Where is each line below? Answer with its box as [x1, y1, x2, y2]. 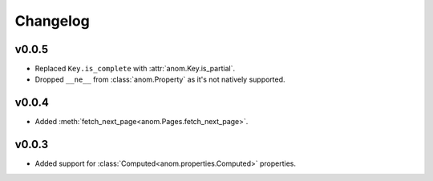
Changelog [14, 12, 90, 30]
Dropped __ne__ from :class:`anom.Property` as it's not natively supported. [34, 74, 285, 84]
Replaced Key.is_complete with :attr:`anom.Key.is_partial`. [34, 64, 236, 74]
